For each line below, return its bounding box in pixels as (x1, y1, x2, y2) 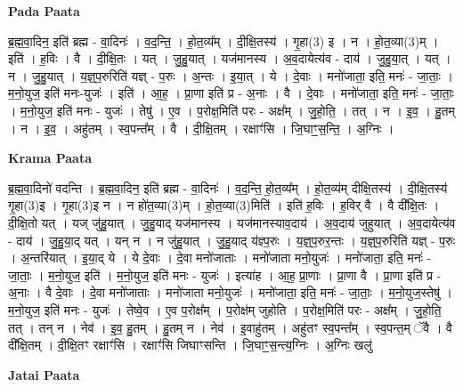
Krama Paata (8, 149, 92, 167)
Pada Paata (8, 2, 80, 20)
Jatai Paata (8, 365, 80, 383)
